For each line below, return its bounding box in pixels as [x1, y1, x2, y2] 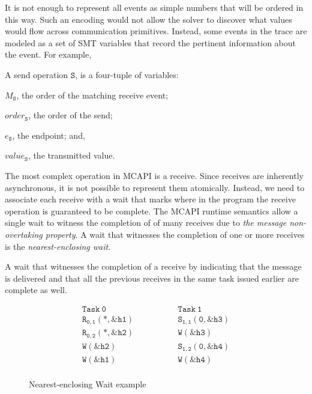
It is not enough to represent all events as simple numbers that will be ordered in [5, 1, 304, 13]
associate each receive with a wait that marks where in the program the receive [5, 193, 296, 205]
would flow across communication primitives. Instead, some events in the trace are [5, 25, 307, 37]
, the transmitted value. [28, 149, 115, 162]
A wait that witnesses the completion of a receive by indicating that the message [5, 260, 302, 273]
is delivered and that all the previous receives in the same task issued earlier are [5, 271, 299, 284]
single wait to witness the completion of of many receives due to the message [5, 216, 287, 229]
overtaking [5, 228, 43, 240]
